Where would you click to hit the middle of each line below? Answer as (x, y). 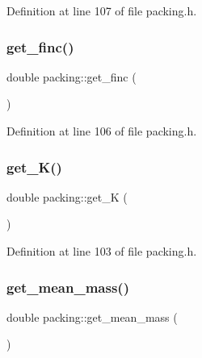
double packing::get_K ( (67, 196)
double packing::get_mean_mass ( (92, 316)
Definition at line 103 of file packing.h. (102, 251)
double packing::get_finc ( (72, 76)
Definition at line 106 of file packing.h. (102, 131)
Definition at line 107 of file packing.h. (102, 10)
